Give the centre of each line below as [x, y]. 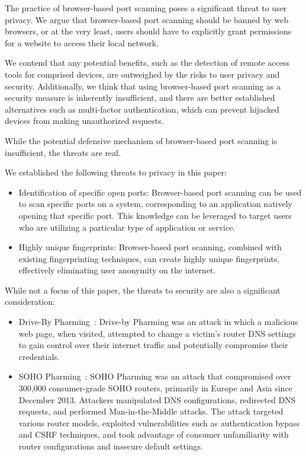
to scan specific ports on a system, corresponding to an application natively [155, 204]
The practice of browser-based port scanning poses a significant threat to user [146, 8]
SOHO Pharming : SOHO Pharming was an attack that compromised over [155, 376]
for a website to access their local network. [82, 42]
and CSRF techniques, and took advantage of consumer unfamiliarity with [154, 434]
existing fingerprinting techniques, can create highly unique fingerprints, [149, 258]
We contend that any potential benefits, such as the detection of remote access [147, 63]
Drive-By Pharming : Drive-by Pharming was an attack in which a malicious [158, 322]
